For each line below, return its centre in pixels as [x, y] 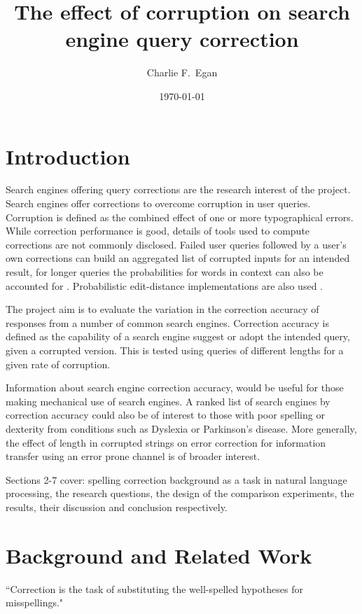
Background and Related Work [159, 555]
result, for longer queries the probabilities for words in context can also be [165, 272]
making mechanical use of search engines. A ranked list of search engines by [168, 401]
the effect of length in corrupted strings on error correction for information [166, 442]
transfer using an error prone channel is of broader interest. [133, 456]
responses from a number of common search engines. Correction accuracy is [167, 322]
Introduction [68, 156]
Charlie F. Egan [182, 72]
